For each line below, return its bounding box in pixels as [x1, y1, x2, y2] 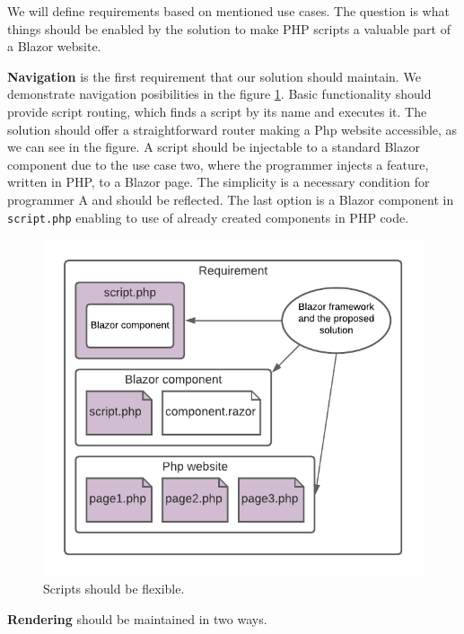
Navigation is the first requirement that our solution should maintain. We [7, 66, 421, 85]
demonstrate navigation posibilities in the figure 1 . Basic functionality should [7, 84, 432, 103]
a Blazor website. [7, 37, 101, 56]
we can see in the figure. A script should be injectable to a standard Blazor [7, 137, 420, 156]
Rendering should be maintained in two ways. [7, 609, 267, 628]
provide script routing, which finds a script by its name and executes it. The [7, 101, 427, 120]
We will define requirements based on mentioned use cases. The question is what [7, 2, 450, 20]
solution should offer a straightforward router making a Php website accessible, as [7, 119, 458, 138]
